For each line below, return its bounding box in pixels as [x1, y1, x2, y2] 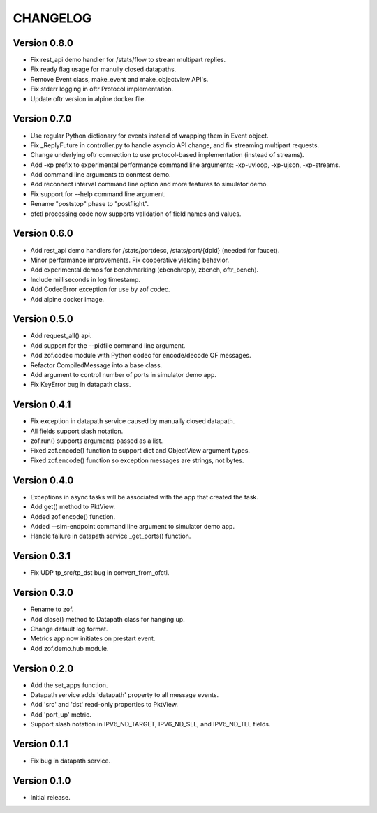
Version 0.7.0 [13, 112, 73, 125]
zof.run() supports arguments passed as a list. [30, 437, 163, 445]
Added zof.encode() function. [30, 512, 115, 520]
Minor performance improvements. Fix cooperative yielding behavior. [30, 256, 230, 264]
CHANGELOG [13, 10, 92, 26]
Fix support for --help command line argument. [30, 189, 166, 198]
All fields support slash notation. [30, 427, 124, 435]
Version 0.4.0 [13, 474, 74, 486]
